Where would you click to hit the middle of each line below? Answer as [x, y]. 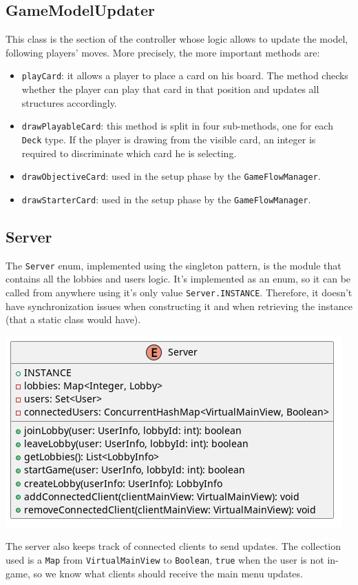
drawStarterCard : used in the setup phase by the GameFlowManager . [166, 199]
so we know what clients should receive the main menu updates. [168, 573]
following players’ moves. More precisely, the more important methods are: [163, 52]
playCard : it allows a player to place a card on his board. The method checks [185, 75]
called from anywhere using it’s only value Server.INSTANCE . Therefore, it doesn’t [179, 292]
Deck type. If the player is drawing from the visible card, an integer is [169, 139]
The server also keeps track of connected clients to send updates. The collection [173, 546]
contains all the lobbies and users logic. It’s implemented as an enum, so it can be [178, 279]
